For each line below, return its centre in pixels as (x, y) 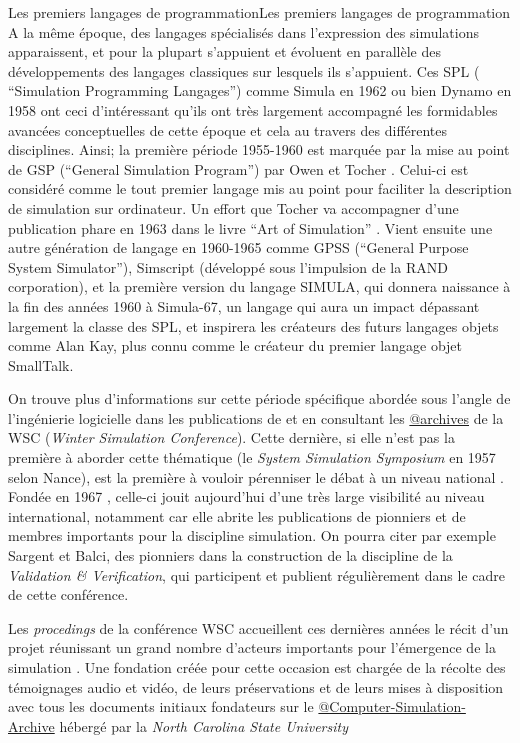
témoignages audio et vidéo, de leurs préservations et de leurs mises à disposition (256, 686)
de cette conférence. (68, 594)
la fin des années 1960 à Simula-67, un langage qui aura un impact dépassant (244, 305)
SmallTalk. (41, 364)
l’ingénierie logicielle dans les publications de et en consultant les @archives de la (256, 417)
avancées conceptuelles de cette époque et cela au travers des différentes (228, 129)
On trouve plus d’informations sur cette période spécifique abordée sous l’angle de (259, 398)
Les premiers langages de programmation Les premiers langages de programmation (259, 12)
